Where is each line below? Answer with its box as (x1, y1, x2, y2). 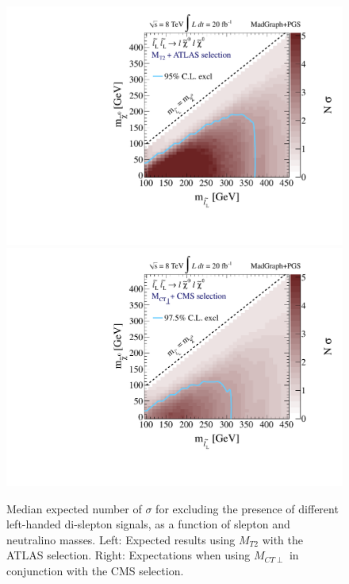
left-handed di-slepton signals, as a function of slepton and (6, 516, 290, 532)
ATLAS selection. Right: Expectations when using (6, 547, 251, 563)
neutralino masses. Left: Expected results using (6, 531, 236, 547)
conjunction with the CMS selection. (6, 562, 184, 578)
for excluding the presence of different (155, 500, 339, 516)
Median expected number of (6, 500, 142, 516)
